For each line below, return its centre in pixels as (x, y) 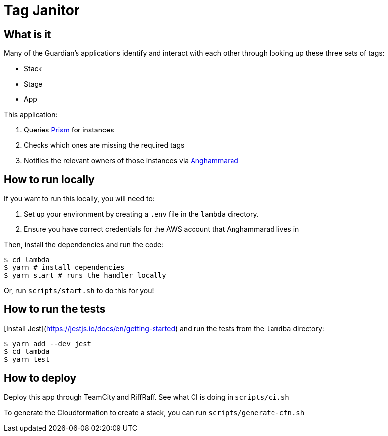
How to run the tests (55, 309)
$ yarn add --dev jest (48, 343)
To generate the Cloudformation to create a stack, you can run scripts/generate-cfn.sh (154, 412)
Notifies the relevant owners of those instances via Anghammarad (131, 161)
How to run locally (49, 179)
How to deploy (40, 378)
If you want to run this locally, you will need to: (79, 199)
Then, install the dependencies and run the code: (84, 245)
